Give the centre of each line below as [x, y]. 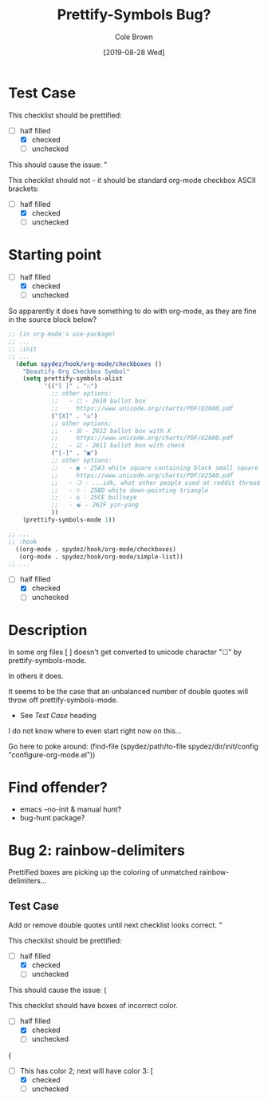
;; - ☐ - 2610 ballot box [98, 401]
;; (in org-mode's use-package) [62, 334]
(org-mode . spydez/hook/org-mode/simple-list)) [101, 557]
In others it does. [36, 676]
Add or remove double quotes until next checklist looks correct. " [115, 925]
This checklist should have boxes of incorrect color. [93, 1006]
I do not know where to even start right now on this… [95, 731]
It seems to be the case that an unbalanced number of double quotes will [128, 692]
